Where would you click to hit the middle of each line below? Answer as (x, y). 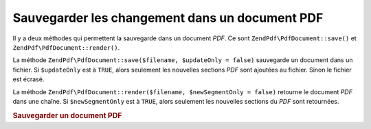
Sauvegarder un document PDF (67, 115)
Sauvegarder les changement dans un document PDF (168, 18)
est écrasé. (29, 79)
